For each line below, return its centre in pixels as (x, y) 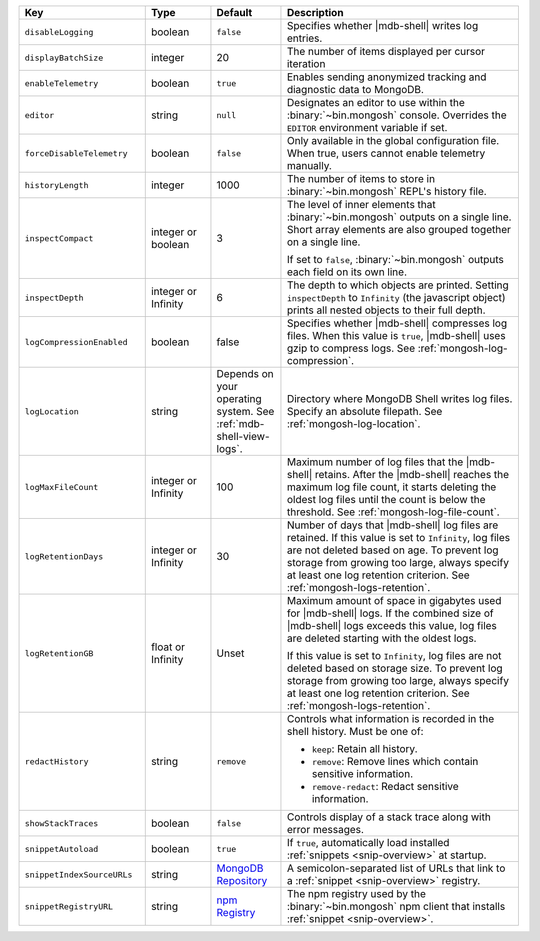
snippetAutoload (61, 848)
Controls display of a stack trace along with (389, 817)
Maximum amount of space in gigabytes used (394, 600)
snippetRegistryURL (69, 906)
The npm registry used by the (356, 893)
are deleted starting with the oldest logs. (381, 638)
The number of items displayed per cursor (385, 51)
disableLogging (59, 31)
